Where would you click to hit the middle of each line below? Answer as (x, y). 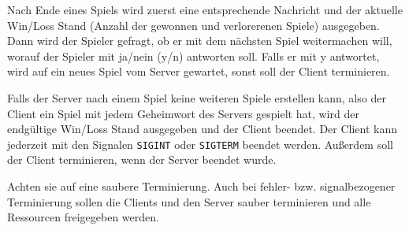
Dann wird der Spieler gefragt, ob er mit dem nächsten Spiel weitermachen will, (200, 41)
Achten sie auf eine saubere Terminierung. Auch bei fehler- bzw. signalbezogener (201, 186)
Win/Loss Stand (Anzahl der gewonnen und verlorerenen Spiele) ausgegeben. (193, 25)
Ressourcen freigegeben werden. (83, 217)
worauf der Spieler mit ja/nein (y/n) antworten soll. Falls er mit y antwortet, (193, 56)
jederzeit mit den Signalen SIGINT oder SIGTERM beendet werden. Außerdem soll (200, 144)
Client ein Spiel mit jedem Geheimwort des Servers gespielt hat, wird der (183, 113)
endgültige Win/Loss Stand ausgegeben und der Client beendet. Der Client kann (203, 129)
